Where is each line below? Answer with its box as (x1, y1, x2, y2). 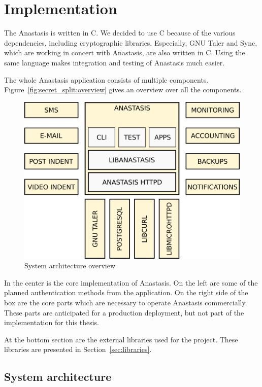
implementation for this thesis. (4, 317, 99, 328)
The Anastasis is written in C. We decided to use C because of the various (4, 27, 236, 38)
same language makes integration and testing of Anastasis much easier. (4, 57, 225, 67)
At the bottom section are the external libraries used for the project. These (4, 334, 238, 344)
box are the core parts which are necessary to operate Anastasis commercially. (4, 297, 247, 307)
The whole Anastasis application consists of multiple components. (4, 74, 209, 85)
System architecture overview (24, 260, 116, 271)
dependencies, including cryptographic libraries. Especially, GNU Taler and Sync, (4, 37, 257, 48)
